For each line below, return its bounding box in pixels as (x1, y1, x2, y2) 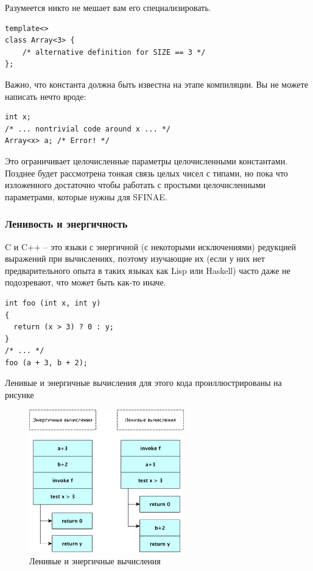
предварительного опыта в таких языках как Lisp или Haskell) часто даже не (5, 264, 290, 276)
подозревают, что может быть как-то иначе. (5, 276, 166, 289)
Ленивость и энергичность (5, 216, 128, 231)
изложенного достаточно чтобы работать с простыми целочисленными (5, 178, 266, 191)
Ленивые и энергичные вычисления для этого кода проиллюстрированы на (5, 376, 282, 389)
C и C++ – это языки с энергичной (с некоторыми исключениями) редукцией (5, 240, 297, 253)
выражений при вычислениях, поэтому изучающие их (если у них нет (5, 252, 265, 265)
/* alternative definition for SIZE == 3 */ (22, 47, 206, 57)
